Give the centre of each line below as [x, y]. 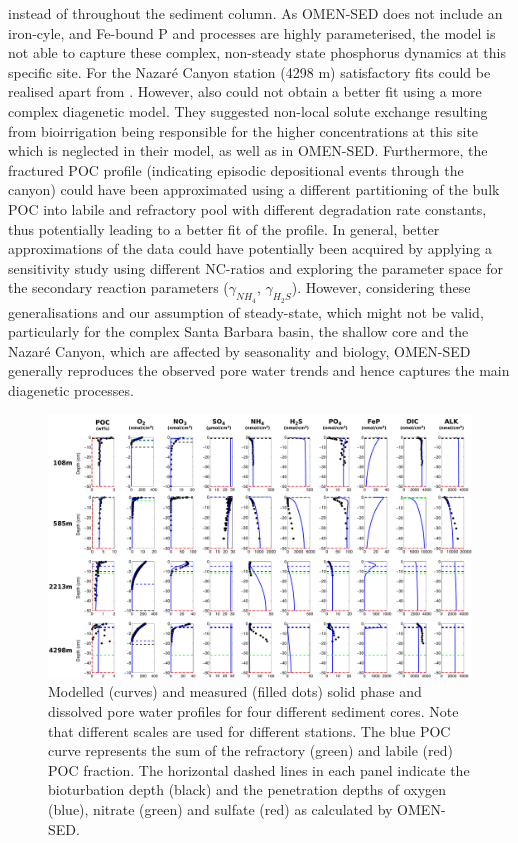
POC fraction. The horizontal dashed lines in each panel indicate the [259, 769]
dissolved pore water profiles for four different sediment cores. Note [253, 711]
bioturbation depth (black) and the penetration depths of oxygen [247, 789]
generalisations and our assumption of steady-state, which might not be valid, [246, 311]
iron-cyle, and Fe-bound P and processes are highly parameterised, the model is [252, 32]
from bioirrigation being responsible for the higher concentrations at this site [243, 130]
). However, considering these [381, 287]
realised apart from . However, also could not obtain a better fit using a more [245, 91]
